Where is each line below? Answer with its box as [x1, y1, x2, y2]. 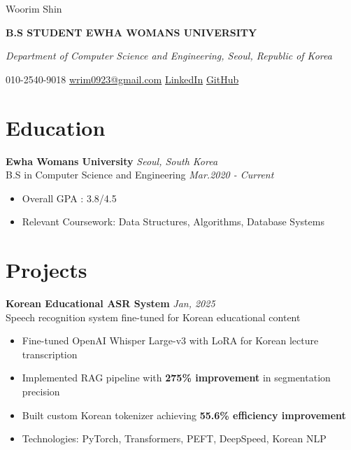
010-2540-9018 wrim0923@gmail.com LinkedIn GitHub [6, 71, 239, 86]
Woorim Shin [6, 1, 62, 15]
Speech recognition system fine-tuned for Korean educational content [6, 309, 301, 324]
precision [22, 384, 60, 398]
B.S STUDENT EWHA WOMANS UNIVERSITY [6, 24, 257, 39]
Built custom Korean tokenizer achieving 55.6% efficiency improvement [22, 407, 346, 422]
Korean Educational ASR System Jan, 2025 [6, 296, 215, 310]
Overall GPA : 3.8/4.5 [22, 190, 117, 205]
